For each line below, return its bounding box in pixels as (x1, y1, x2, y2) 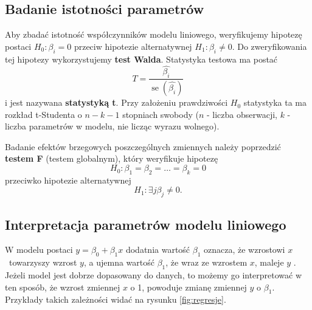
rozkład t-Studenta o (5, 108, 82, 120)
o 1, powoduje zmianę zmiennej (130, 280, 247, 293)
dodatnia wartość (125, 243, 190, 256)
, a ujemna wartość (83, 256, 154, 269)
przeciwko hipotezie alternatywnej (5, 173, 131, 186)
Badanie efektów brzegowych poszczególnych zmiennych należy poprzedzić (5, 140, 281, 153)
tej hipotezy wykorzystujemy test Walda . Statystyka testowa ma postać (5, 52, 278, 65)
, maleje (254, 256, 284, 269)
